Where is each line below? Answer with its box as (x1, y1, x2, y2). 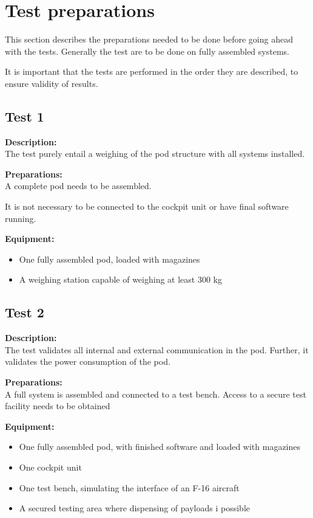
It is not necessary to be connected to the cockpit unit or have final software (5, 200, 289, 213)
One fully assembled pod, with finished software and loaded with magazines (19, 440, 301, 453)
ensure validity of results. (5, 77, 98, 89)
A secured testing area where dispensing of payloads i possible (19, 502, 250, 514)
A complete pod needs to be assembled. (5, 179, 152, 192)
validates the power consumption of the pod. (5, 355, 170, 368)
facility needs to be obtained (5, 399, 110, 412)
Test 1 (5, 106, 44, 125)
